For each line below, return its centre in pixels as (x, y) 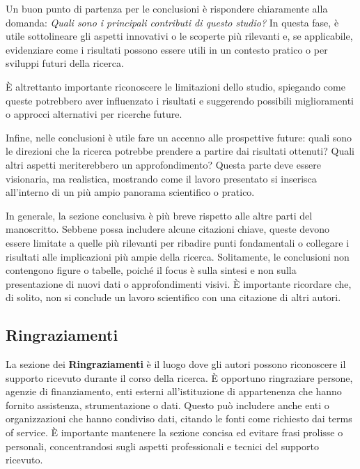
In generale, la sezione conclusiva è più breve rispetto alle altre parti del (159, 215)
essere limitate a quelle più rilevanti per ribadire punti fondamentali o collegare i (178, 242)
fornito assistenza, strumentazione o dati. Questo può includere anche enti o (167, 405)
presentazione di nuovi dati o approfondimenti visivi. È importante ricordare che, (179, 283)
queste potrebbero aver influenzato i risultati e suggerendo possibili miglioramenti (180, 100)
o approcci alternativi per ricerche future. (94, 114)
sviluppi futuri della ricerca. (65, 63)
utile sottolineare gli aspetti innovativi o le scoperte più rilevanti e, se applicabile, (179, 36)
